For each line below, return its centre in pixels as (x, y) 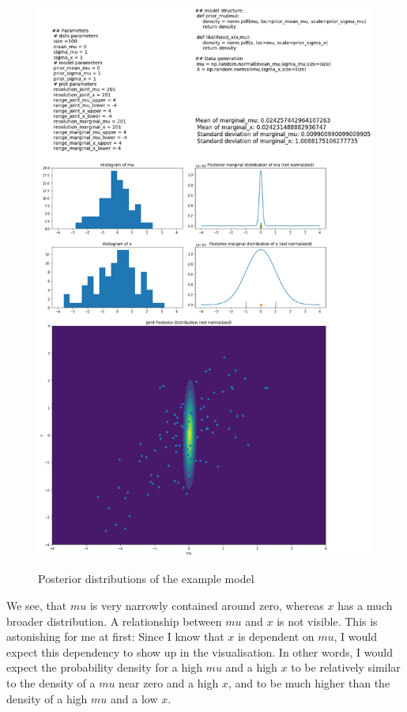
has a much (365, 605)
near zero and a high (169, 682)
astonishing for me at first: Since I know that (115, 636)
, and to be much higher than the (309, 682)
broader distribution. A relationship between (114, 621)
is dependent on (276, 636)
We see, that (37, 605)
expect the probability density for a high (104, 667)
